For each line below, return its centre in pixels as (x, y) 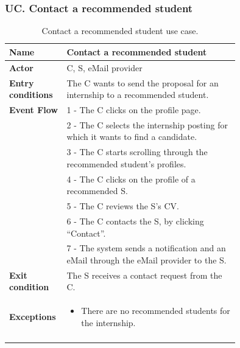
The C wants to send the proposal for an (143, 82)
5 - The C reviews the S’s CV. (123, 206)
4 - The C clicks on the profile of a (131, 179)
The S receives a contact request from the (144, 275)
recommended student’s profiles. (126, 163)
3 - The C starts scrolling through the (137, 152)
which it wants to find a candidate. (132, 137)
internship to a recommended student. (138, 95)
